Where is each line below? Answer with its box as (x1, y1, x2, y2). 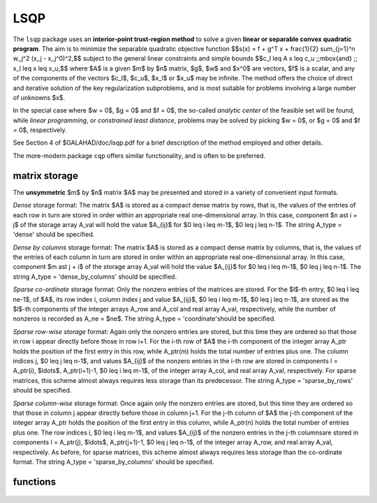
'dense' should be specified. (13, 231, 95, 239)
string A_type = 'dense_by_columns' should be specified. (13, 272, 177, 281)
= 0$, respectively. (13, 126, 67, 134)
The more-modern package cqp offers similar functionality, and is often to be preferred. (13, 151, 266, 160)
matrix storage (13, 170, 78, 182)
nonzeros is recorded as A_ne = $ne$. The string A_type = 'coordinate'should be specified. (13, 314, 276, 323)
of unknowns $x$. (13, 93, 66, 101)
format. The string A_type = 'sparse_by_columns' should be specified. (13, 458, 214, 466)
